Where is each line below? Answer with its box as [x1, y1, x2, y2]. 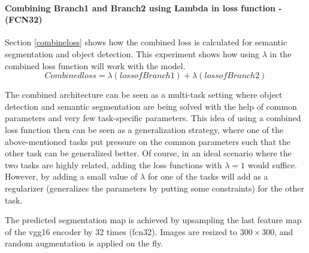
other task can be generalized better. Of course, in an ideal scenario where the [5, 147, 292, 159]
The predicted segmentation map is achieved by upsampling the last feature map [5, 214, 302, 226]
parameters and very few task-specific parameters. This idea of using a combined [5, 112, 301, 124]
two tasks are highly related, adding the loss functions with [5, 158, 222, 171]
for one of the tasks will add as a [147, 170, 268, 183]
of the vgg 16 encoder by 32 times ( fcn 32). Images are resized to [5, 225, 238, 237]
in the [269, 47, 292, 60]
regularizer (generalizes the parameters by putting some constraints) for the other [5, 181, 305, 194]
